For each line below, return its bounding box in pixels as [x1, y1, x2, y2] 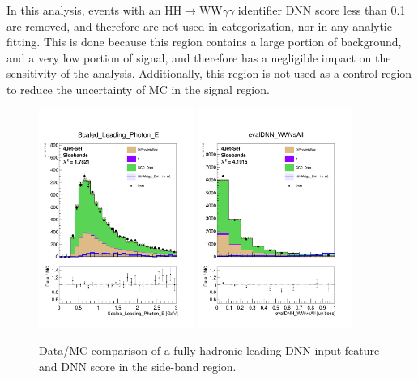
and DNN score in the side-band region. [39, 357, 237, 374]
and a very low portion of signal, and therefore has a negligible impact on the [6, 49, 391, 66]
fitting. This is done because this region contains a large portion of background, [6, 33, 402, 50]
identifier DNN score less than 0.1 [237, 2, 406, 18]
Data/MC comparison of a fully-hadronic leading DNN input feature [39, 342, 380, 359]
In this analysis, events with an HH [6, 2, 182, 18]
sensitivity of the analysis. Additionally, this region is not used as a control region [6, 65, 412, 82]
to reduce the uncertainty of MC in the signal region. [6, 80, 270, 97]
